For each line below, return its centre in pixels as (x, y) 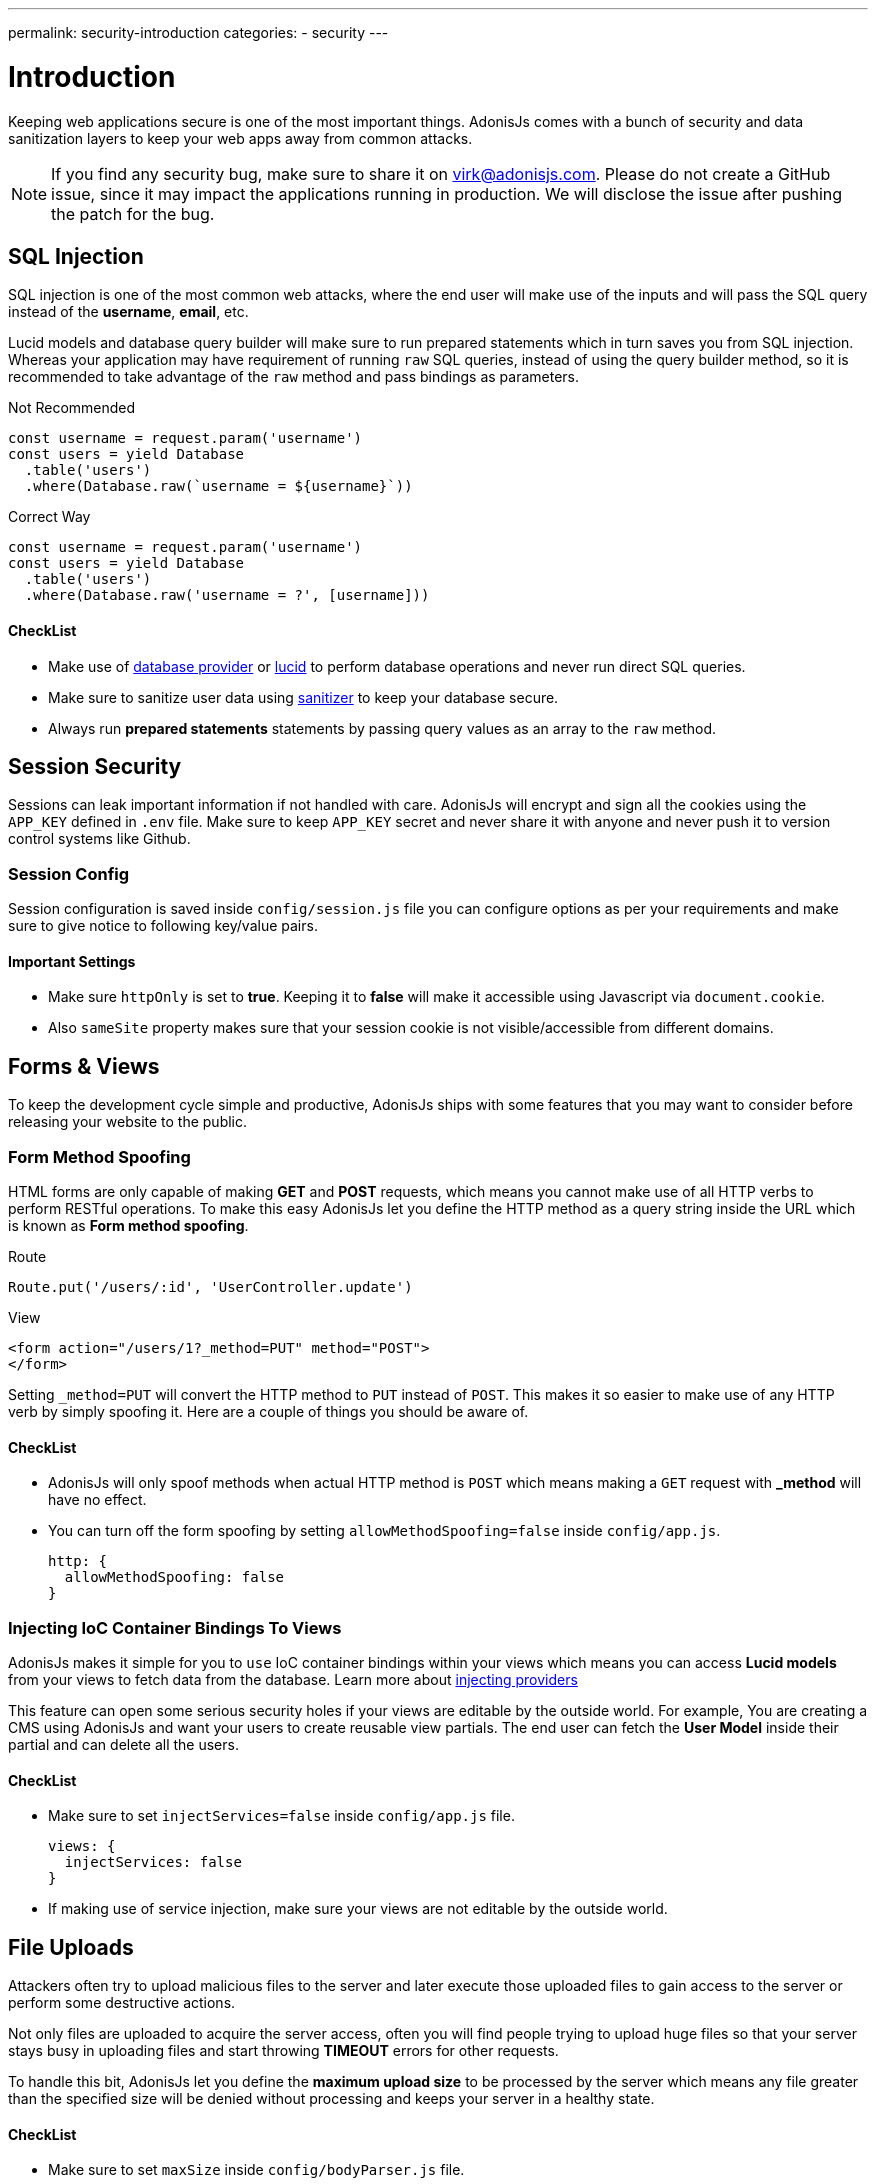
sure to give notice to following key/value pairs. (163, 926)
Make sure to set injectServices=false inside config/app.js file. (281, 1816)
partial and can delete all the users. (123, 1744)
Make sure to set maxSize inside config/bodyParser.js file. (256, 2170)
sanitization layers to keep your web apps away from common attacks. (240, 138)
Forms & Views (84, 1066)
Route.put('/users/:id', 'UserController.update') (210, 1286)
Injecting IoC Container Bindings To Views (175, 1627)
